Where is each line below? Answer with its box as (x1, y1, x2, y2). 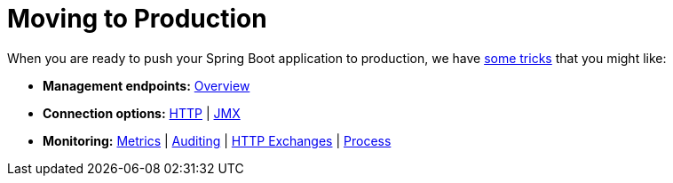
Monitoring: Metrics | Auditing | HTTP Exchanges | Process (43, 132, 392, 148)
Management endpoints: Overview (43, 77, 250, 93)
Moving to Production (7, 4, 267, 34)
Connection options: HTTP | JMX (43, 105, 241, 121)
